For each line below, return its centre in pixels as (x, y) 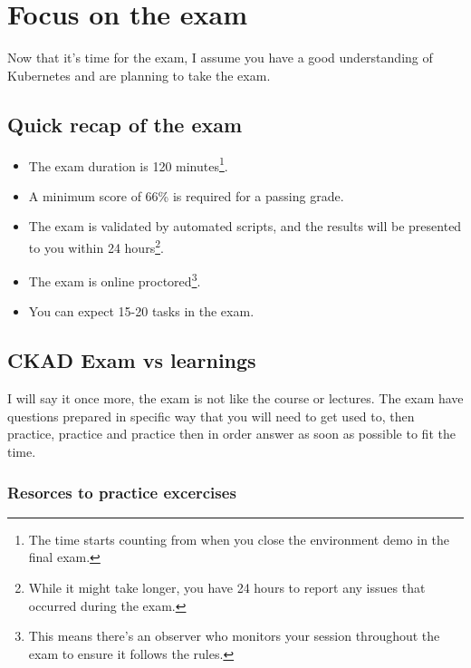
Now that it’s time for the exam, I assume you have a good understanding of (220, 58)
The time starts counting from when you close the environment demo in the (239, 539)
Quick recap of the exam (125, 124)
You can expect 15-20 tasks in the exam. (141, 311)
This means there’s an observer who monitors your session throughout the (234, 636)
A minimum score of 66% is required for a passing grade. (186, 195)
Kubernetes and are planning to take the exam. (139, 75)
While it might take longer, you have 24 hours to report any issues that (227, 588)
